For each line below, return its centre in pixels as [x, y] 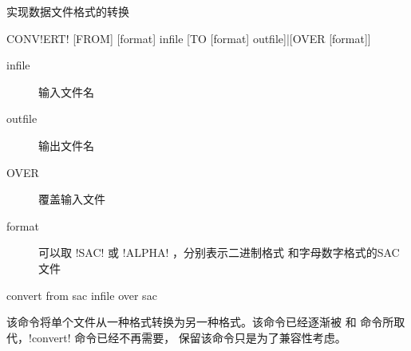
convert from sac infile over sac [82, 295]
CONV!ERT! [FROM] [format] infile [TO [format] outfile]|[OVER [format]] [189, 38]
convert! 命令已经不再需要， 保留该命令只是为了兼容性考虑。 [189, 337]
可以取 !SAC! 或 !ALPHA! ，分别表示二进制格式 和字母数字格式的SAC [219, 252]
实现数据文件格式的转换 [68, 11]
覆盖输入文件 [72, 199]
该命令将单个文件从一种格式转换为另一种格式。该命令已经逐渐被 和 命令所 [200, 322]
